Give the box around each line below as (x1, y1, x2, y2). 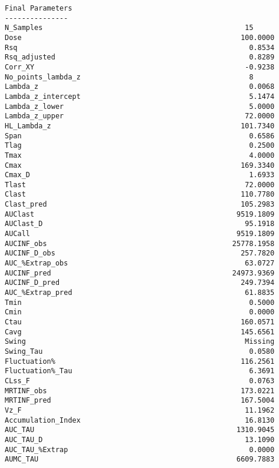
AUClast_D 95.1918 (5, 220, 275, 228)
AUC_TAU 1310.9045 (5, 426, 275, 434)
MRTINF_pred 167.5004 (5, 396, 275, 405)
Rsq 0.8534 (5, 43, 275, 52)
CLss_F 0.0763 (5, 376, 275, 385)
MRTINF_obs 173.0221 (5, 386, 275, 395)
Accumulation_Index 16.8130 (5, 416, 275, 424)
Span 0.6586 (5, 131, 275, 140)
